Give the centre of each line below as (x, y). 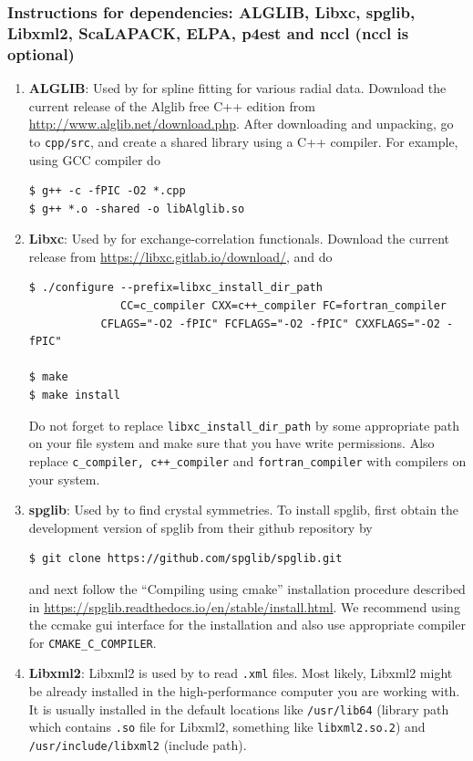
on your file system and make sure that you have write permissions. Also (231, 443)
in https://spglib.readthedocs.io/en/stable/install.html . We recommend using (244, 606)
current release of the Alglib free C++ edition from (172, 105)
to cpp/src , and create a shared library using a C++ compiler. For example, (243, 141)
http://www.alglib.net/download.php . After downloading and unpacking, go (241, 124)
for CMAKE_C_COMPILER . (93, 642)
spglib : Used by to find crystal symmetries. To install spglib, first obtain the (244, 510)
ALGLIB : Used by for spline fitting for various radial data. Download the (237, 88)
